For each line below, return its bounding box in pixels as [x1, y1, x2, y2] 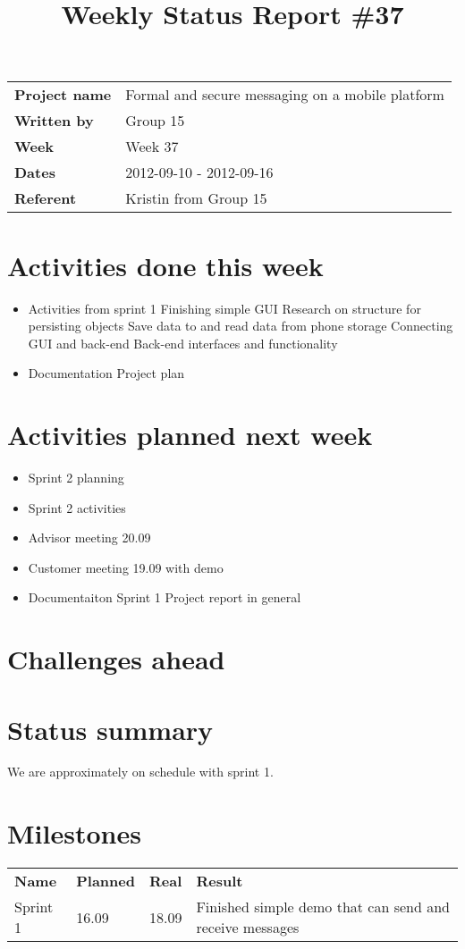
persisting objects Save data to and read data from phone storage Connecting [28, 316, 453, 335]
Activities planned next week [7, 416, 373, 453]
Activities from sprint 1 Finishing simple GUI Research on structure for [28, 298, 421, 317]
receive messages [196, 917, 300, 938]
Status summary [7, 710, 214, 747]
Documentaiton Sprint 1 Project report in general [28, 588, 301, 607]
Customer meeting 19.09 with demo [28, 558, 224, 576]
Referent [14, 188, 77, 209]
